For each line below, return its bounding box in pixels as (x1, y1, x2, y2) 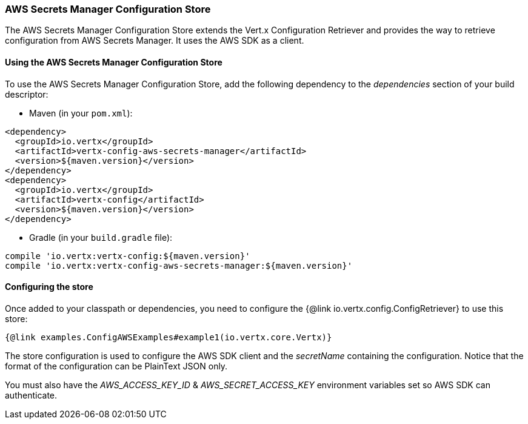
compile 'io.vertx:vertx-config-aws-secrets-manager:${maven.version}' (5, 260, 353, 271)
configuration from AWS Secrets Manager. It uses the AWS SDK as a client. (5, 35, 304, 46)
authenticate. (5, 389, 58, 400)
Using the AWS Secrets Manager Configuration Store (5, 56, 222, 67)
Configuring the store (5, 281, 93, 292)
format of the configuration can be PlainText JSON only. (5, 360, 228, 371)
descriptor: (5, 89, 48, 99)
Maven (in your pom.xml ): (29, 107, 133, 118)
